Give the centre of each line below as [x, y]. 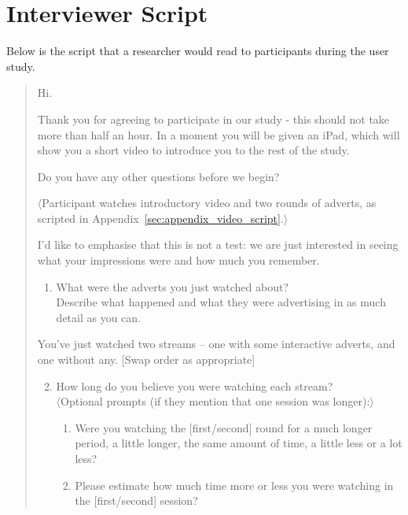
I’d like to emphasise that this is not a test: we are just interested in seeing [218, 245]
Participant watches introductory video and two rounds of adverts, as [209, 203]
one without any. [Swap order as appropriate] [146, 359]
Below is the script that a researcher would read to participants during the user [198, 51]
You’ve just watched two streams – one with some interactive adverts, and [216, 344]
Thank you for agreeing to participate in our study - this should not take [213, 119]
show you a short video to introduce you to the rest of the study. [193, 150]
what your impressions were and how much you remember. [178, 260]
